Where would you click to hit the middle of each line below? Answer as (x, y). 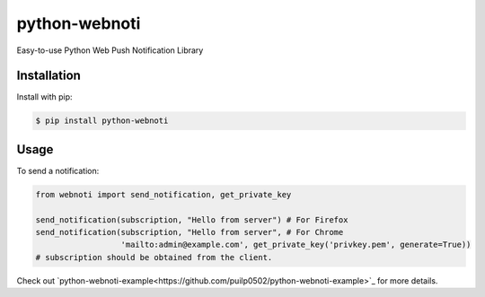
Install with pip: (44, 97)
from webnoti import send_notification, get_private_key (163, 194)
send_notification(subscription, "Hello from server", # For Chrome (190, 232)
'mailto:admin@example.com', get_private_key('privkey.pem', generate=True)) (296, 245)
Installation (48, 76)
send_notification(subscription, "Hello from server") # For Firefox (192, 219)
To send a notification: (58, 170)
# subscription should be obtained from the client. (154, 257)
